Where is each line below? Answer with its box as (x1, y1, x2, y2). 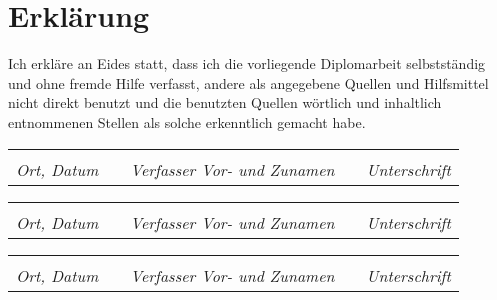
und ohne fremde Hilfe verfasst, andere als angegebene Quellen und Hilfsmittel (8, 72, 489, 93)
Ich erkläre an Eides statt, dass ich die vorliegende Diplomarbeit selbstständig (8, 53, 486, 74)
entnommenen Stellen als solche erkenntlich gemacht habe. (8, 111, 366, 132)
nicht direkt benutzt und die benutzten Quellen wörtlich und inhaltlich (8, 92, 442, 113)
